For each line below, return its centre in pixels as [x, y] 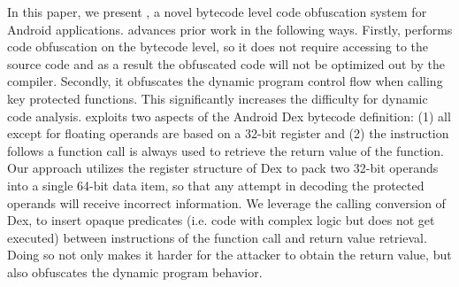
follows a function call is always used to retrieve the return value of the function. [226, 150]
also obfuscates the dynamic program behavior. [135, 271]
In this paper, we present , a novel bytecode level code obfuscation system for [217, 12]
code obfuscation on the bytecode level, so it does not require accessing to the [218, 47]
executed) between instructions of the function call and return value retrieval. [217, 237]
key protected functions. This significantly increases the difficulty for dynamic [218, 98]
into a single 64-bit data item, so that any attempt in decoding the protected [216, 185]
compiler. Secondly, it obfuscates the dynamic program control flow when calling [225, 81]
